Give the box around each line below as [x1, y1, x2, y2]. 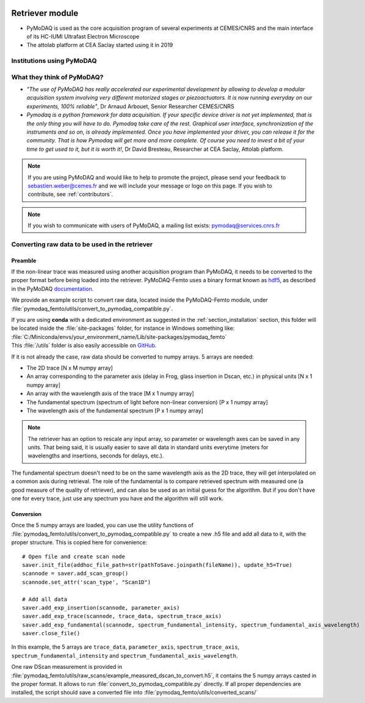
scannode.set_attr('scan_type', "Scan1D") [22, 578, 151, 586]
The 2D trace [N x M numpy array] [26, 364, 113, 371]
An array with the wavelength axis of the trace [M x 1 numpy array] [26, 390, 195, 397]
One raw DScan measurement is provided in [11, 663, 123, 671]
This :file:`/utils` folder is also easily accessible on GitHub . [11, 342, 157, 349]
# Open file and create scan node [22, 553, 125, 560]
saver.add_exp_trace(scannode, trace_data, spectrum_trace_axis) [22, 613, 222, 620]
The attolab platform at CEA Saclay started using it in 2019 [26, 42, 173, 49]
